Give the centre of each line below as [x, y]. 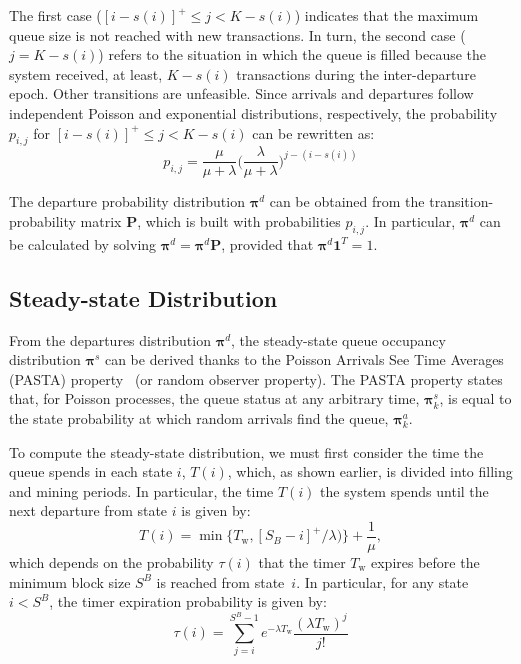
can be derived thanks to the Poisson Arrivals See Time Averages [304, 359]
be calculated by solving [83, 243]
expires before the [425, 562]
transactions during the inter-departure [356, 73]
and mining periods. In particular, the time [141, 490]
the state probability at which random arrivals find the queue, [199, 417]
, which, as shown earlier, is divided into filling [370, 471]
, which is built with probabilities [239, 221]
